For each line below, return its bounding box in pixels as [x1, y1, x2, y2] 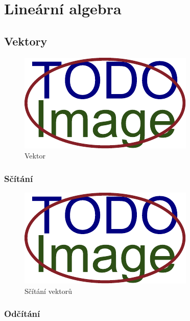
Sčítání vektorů [25, 285, 73, 296]
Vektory [4, 33, 47, 49]
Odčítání [4, 307, 40, 320]
